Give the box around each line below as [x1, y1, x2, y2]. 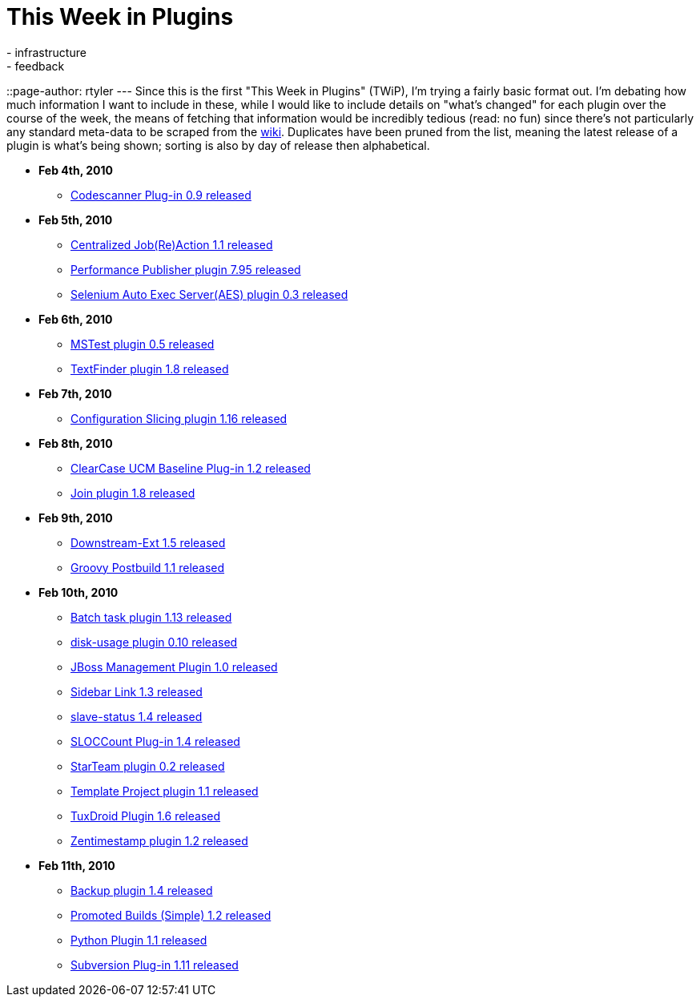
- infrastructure [6, 45, 86, 59]
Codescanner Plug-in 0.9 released [70, 187, 251, 202]
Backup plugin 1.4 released [70, 883, 213, 897]
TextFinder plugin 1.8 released [70, 361, 229, 376]
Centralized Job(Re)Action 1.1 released [70, 237, 273, 252]
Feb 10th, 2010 [38, 585, 119, 599]
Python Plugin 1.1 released [70, 933, 207, 947]
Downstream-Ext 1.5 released [70, 535, 226, 550]
